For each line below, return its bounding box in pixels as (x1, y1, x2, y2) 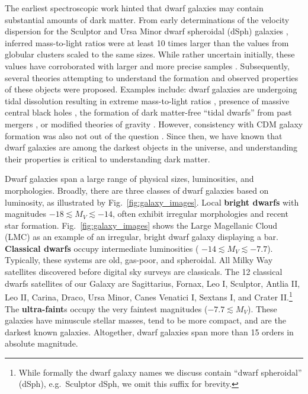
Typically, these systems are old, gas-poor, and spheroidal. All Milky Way (5, 254, 273, 266)
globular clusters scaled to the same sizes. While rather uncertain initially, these (5, 48, 295, 60)
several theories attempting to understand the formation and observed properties (5, 71, 299, 84)
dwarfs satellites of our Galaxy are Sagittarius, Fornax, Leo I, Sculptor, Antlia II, (5, 277, 300, 289)
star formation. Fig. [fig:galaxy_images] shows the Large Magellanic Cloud (5, 219, 278, 231)
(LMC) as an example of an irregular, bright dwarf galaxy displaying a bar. (5, 230, 278, 243)
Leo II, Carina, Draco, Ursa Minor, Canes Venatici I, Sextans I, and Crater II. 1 (5, 289, 293, 303)
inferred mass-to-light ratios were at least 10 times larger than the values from (5, 36, 289, 49)
